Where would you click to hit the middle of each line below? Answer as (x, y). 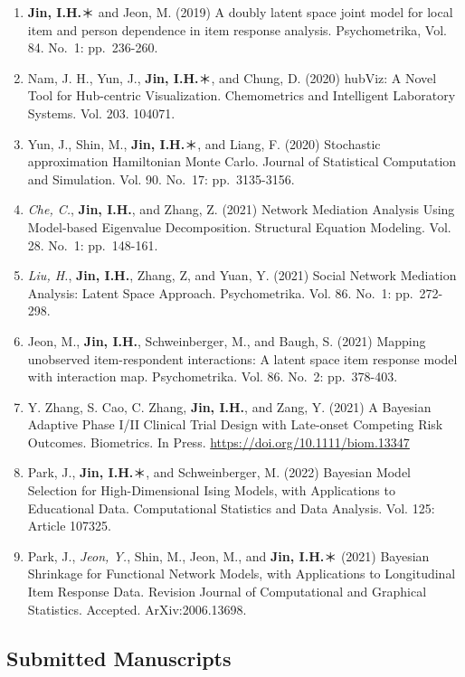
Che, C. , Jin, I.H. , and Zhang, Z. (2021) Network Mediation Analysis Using (241, 209)
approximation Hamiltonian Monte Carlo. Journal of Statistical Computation (242, 161)
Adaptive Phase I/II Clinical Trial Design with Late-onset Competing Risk (235, 424)
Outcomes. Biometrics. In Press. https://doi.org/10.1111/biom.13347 (218, 442)
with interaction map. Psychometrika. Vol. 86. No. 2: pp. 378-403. (213, 376)
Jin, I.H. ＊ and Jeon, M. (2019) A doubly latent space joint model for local (240, 12)
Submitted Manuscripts (119, 658)
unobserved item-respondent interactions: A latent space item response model (242, 358)
